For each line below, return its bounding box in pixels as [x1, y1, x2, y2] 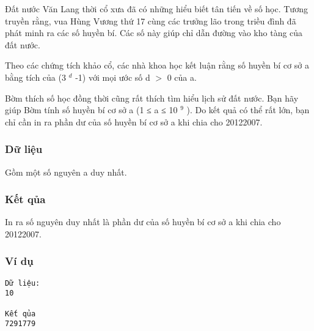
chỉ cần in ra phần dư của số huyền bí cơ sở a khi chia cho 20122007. [5, 115, 263, 128]
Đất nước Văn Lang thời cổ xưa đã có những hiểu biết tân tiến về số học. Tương [5, 2, 308, 15]
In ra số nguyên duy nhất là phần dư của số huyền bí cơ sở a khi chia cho [5, 215, 281, 228]
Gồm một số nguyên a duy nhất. [5, 165, 127, 178]
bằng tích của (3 [5, 70, 66, 83]
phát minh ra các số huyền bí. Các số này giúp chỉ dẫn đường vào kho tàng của [5, 26, 303, 39]
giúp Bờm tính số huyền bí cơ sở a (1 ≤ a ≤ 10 [5, 103, 178, 116]
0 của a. [167, 70, 197, 83]
